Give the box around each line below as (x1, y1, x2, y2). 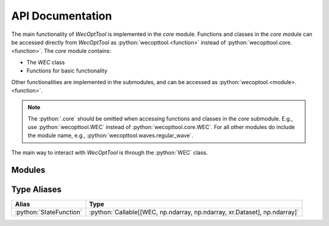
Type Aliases (11, 184, 62, 194)
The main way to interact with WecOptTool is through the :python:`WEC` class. (11, 149, 208, 156)
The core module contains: (43, 48, 111, 55)
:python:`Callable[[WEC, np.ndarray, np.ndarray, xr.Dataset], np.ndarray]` (89, 208, 299, 216)
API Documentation (11, 9, 112, 23)
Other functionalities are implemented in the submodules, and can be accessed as (11, 78, 218, 85)
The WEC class (26, 58, 65, 66)
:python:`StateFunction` (15, 208, 82, 216)
